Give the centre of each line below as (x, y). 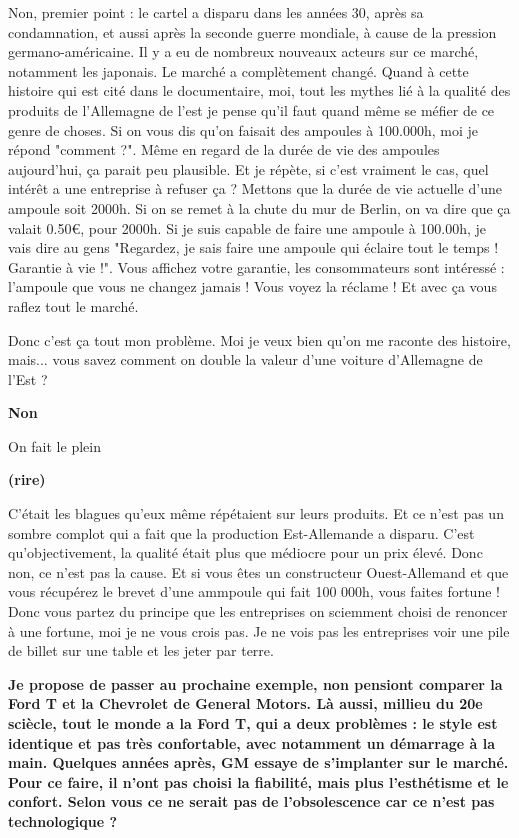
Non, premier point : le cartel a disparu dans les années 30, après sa (216, 12)
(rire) (27, 479)
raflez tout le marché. (73, 305)
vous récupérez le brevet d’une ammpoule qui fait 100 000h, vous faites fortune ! (254, 591)
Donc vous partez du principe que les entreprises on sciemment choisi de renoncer (258, 611)
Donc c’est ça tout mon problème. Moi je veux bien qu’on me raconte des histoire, (259, 339)
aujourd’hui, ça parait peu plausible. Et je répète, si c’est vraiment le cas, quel (248, 168)
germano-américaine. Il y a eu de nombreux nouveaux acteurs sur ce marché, (243, 51)
